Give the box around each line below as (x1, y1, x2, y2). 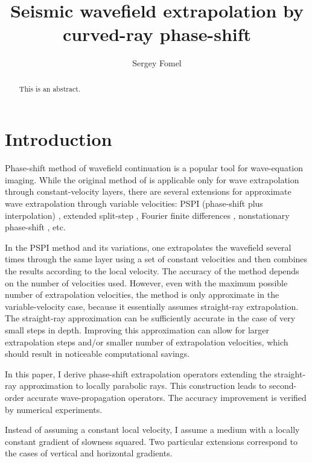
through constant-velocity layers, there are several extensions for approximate (5, 185, 291, 198)
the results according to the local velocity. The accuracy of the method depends (5, 265, 299, 277)
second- (269, 379, 297, 392)
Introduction (5, 127, 112, 151)
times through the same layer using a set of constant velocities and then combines (5, 253, 308, 265)
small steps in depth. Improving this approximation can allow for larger (5, 324, 270, 336)
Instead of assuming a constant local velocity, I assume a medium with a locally (5, 423, 300, 436)
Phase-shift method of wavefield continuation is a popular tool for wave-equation (5, 162, 304, 174)
